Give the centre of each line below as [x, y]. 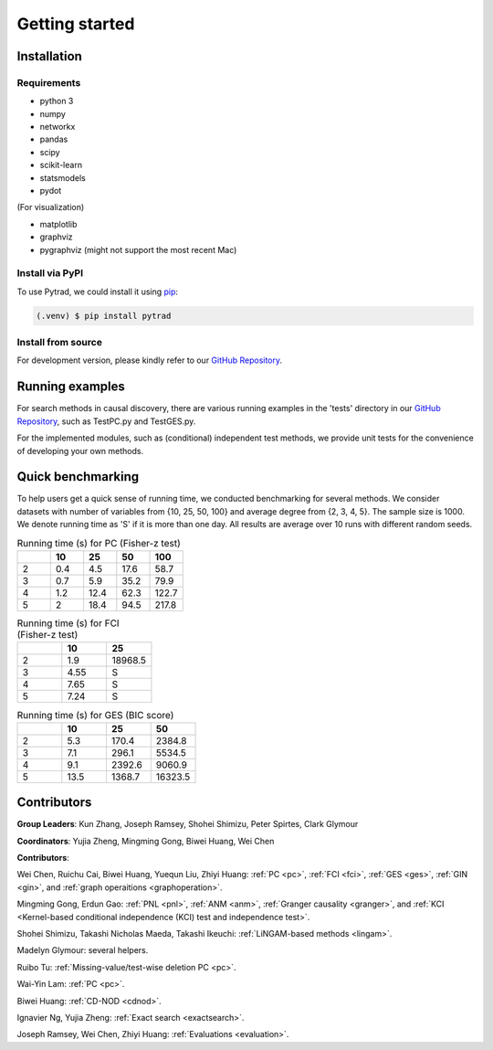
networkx [58, 127]
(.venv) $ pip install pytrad [104, 316]
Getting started [76, 24]
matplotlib [58, 224]
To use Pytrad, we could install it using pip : [97, 292]
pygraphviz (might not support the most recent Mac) [138, 249]
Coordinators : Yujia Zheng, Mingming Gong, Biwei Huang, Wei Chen [146, 841]
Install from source [59, 343]
